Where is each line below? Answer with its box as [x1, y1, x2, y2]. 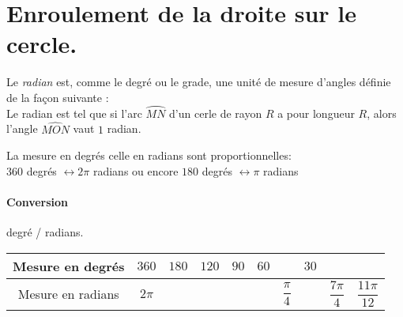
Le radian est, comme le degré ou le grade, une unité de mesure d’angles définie [6, 74, 391, 90]
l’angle [6, 120, 38, 137]
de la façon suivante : [6, 89, 109, 105]
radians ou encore [92, 162, 179, 179]
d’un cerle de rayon [169, 104, 262, 121]
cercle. [6, 28, 77, 60]
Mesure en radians [17, 284, 119, 303]
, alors [367, 104, 397, 121]
